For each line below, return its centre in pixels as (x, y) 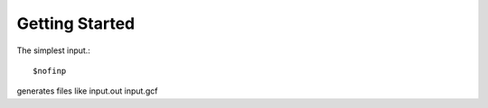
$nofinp (50, 71)
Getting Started (76, 23)
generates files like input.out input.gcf (87, 91)
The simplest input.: (53, 50)
